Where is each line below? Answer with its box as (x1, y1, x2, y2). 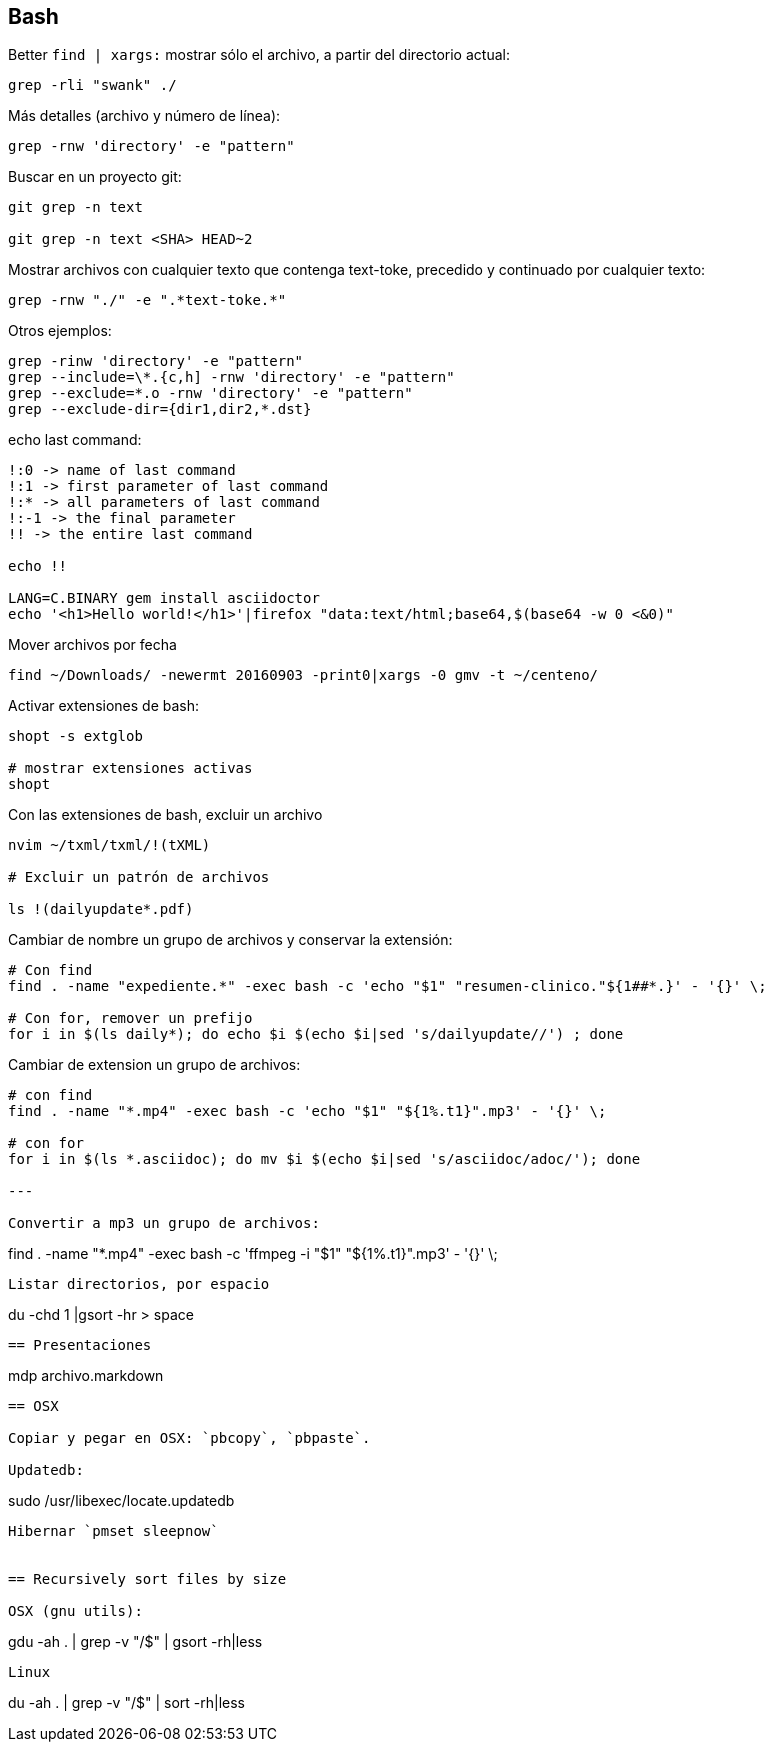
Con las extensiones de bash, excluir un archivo (8, 806, 323, 824)
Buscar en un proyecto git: (8, 168, 182, 186)
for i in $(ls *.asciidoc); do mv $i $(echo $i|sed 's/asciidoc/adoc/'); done (8, 1151, 641, 1168)
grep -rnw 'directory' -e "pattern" (8, 138, 295, 155)
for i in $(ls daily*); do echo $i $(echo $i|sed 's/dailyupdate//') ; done (8, 1026, 624, 1043)
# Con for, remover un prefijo (8, 1010, 253, 1027)
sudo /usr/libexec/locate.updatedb (8, 1492, 235, 1510)
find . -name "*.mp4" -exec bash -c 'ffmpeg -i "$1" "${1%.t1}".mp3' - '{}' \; (8, 1245, 498, 1263)
